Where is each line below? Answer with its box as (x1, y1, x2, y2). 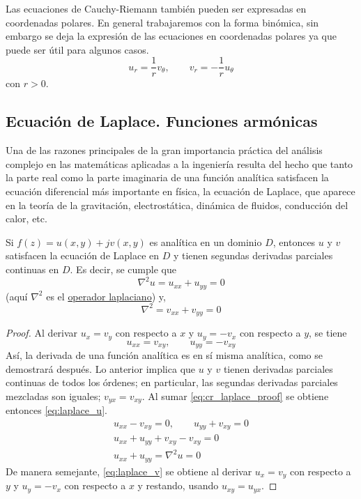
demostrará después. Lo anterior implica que (6, 361, 196, 376)
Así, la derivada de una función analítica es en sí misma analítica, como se (6, 347, 323, 362)
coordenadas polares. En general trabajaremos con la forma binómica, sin (6, 15, 319, 29)
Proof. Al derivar (6, 325, 78, 340)
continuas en (6, 261, 59, 276)
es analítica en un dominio (149, 234, 262, 249)
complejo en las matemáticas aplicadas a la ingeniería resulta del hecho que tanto (6, 156, 353, 171)
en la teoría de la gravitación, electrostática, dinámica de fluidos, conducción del (6, 197, 348, 212)
